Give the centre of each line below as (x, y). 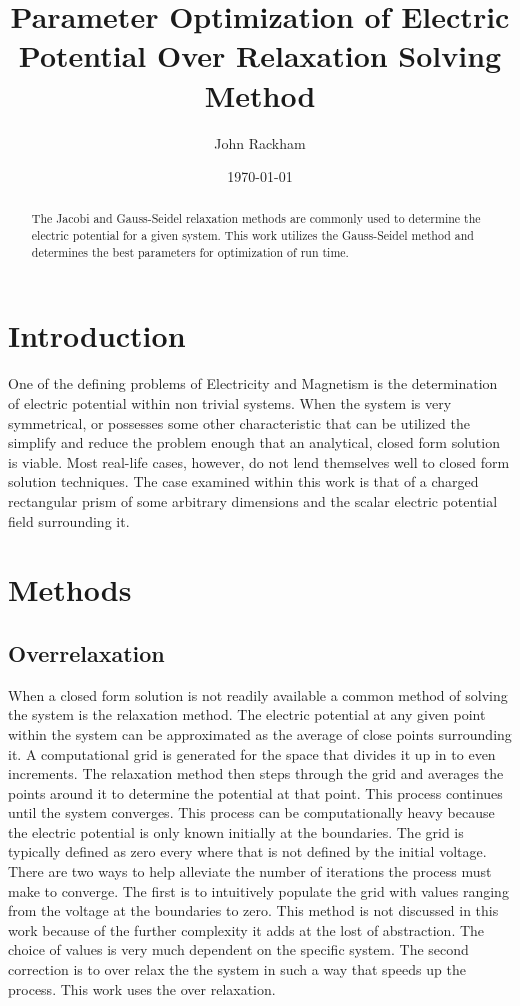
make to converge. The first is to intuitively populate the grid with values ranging (258, 890)
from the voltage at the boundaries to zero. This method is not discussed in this (253, 910)
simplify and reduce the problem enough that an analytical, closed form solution (254, 442)
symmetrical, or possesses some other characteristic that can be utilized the (239, 422)
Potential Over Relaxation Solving (260, 55)
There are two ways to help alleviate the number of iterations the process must (250, 871)
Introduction (97, 335)
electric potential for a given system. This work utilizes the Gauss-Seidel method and (252, 235)
